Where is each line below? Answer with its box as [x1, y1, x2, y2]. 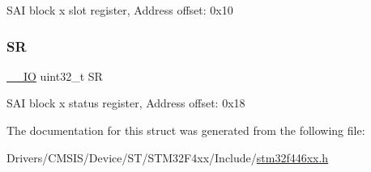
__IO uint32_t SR [6, 67, 103, 84]
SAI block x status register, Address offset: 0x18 [6, 94, 245, 111]
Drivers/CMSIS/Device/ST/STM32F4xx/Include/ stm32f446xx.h [6, 149, 329, 166]
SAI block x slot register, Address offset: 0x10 [6, 2, 233, 18]
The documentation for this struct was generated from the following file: [6, 122, 365, 138]
